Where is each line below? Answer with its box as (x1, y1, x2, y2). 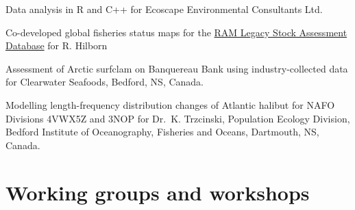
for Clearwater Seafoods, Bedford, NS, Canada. (5, 75, 204, 89)
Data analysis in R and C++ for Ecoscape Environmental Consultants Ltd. (5, 2, 323, 16)
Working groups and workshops (5, 178, 310, 206)
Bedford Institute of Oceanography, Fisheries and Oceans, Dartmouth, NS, (5, 124, 319, 139)
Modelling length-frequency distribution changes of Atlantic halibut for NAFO (5, 97, 335, 111)
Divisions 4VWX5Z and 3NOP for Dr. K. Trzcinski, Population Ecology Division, (5, 111, 350, 125)
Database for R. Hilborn (5, 38, 108, 53)
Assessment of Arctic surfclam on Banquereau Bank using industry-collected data (5, 61, 348, 75)
